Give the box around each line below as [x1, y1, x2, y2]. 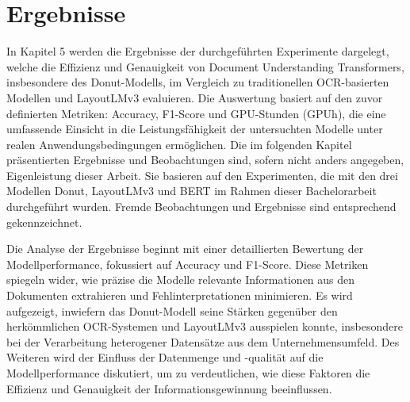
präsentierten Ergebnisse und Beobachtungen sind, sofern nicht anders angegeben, [6, 151, 404, 168]
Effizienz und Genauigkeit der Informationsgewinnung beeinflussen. [6, 380, 332, 396]
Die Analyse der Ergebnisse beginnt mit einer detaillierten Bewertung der [6, 240, 364, 257]
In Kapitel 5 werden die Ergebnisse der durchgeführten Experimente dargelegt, [6, 43, 389, 59]
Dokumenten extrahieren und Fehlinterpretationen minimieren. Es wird [6, 287, 353, 304]
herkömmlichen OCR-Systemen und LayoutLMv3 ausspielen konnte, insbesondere [6, 318, 403, 335]
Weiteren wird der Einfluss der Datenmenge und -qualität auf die [6, 349, 324, 366]
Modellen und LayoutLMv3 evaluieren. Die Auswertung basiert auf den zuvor [6, 89, 383, 105]
